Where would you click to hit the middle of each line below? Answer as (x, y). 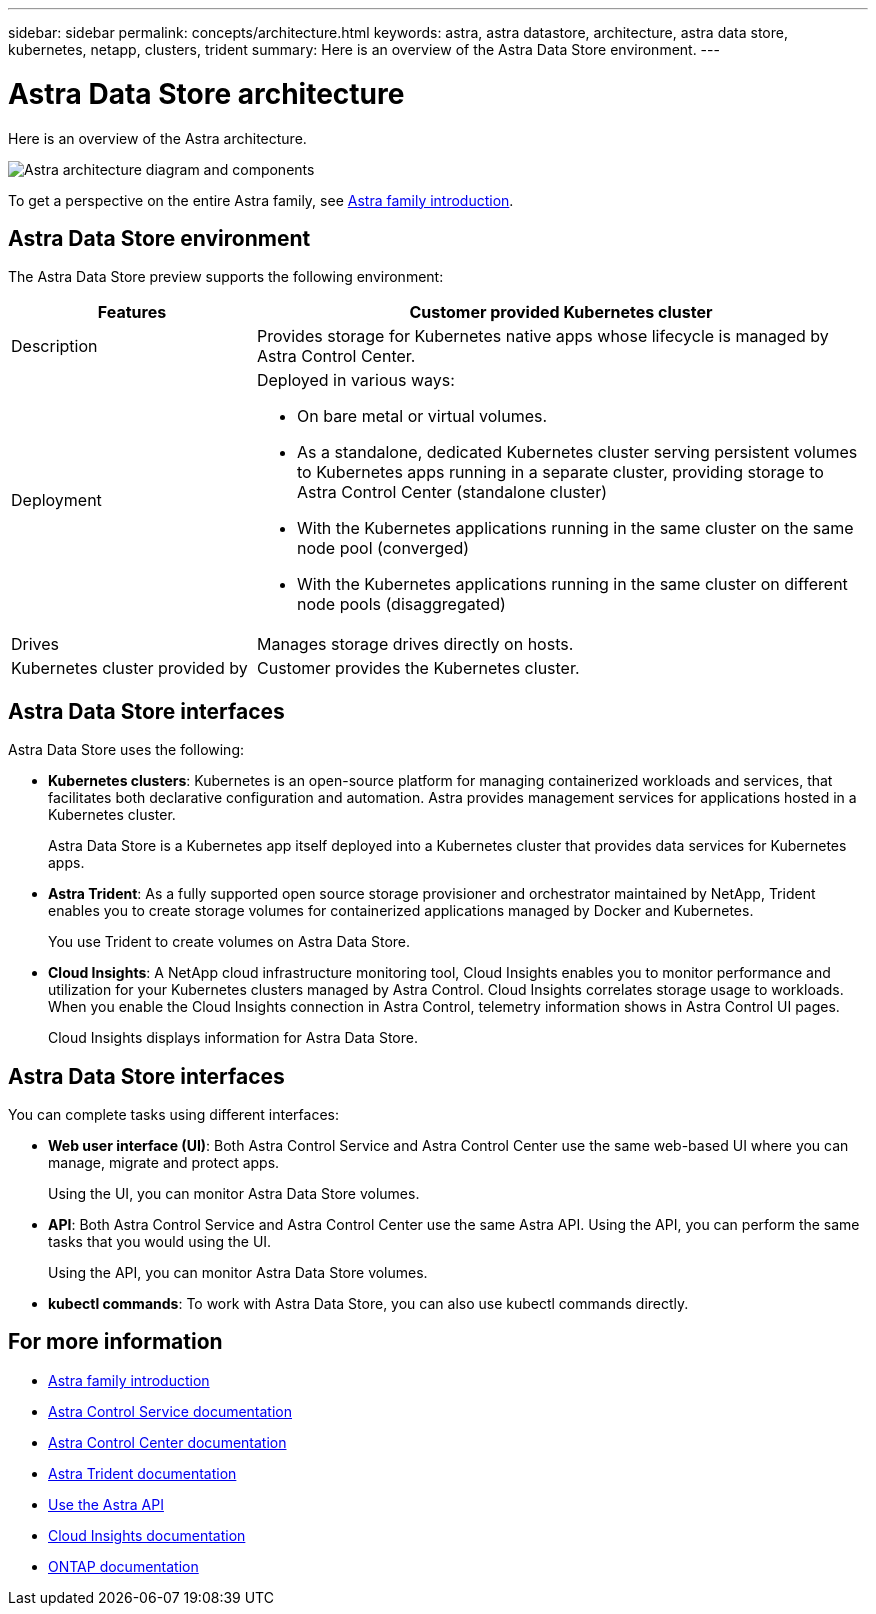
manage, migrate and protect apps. (164, 1163)
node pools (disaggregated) (401, 604)
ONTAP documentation (123, 1566)
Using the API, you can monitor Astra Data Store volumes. (238, 1273)
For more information (115, 1342)
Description (54, 346)
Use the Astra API (106, 1504)
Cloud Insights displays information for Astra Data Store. (233, 1038)
